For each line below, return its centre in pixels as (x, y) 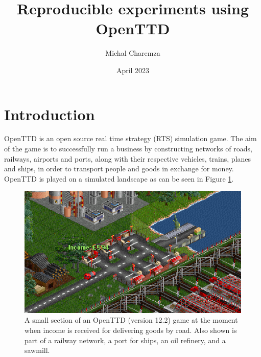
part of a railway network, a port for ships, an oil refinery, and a (125, 340)
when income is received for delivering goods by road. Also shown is (131, 330)
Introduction (50, 114)
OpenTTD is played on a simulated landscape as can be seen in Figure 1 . (119, 178)
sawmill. (37, 350)
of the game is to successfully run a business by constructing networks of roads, (128, 149)
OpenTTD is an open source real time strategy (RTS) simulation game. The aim (130, 138)
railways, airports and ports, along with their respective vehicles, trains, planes (128, 158)
